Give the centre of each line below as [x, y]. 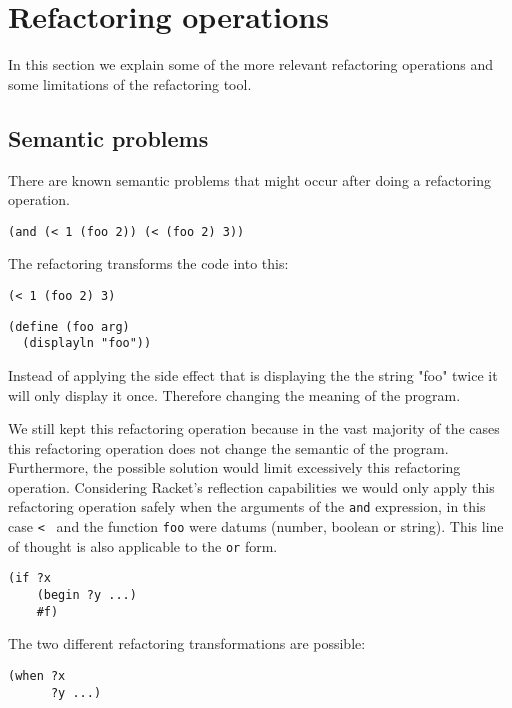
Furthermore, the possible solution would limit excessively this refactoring [234, 467]
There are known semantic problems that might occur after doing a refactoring [250, 179]
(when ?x [37, 676]
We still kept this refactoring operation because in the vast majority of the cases [254, 428]
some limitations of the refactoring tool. [130, 83]
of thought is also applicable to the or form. [143, 545]
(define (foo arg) [69, 326]
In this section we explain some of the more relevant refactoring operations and [251, 64]
